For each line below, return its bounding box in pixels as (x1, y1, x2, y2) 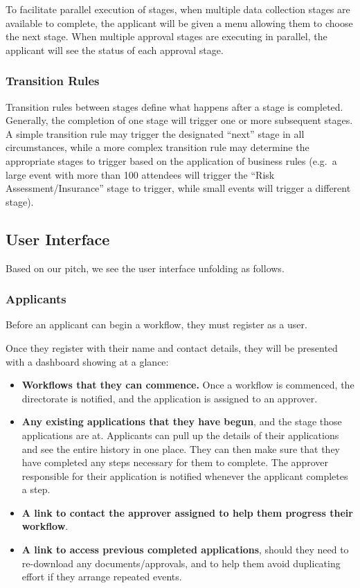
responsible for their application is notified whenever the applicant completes (21, 468, 348, 483)
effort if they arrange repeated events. (21, 569, 182, 584)
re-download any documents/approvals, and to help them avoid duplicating (21, 555, 341, 570)
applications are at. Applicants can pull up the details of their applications (21, 427, 339, 442)
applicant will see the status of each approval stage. (6, 42, 224, 57)
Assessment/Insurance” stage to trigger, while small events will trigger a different (6, 181, 351, 195)
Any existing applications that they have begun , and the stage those (21, 414, 342, 429)
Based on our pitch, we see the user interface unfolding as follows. (6, 260, 285, 275)
